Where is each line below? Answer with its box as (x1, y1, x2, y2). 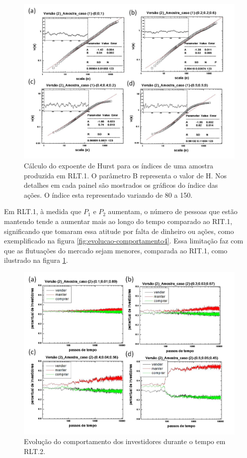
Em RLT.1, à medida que (4, 206, 82, 217)
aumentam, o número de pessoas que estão (108, 206, 238, 217)
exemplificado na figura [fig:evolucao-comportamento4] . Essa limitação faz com (4, 235, 244, 246)
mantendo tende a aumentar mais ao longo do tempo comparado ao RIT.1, (4, 216, 233, 226)
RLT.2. (24, 446, 45, 456)
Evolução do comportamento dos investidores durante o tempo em (24, 436, 226, 447)
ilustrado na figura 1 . (4, 255, 68, 265)
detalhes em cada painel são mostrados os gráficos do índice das (24, 180, 218, 190)
